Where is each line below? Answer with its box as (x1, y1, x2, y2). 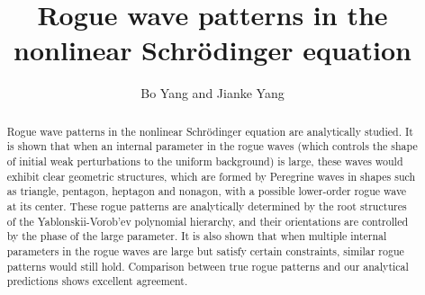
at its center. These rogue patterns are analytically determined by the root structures (6, 198, 407, 213)
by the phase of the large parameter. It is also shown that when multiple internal (6, 228, 387, 244)
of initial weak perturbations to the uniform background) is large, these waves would (6, 154, 403, 169)
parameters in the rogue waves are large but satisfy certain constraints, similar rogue (6, 243, 404, 258)
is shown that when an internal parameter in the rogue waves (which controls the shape (6, 139, 418, 154)
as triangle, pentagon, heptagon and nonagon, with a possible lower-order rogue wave (6, 183, 407, 199)
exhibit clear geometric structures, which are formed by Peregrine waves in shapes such (6, 168, 416, 183)
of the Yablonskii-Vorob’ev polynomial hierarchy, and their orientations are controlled (6, 213, 409, 228)
